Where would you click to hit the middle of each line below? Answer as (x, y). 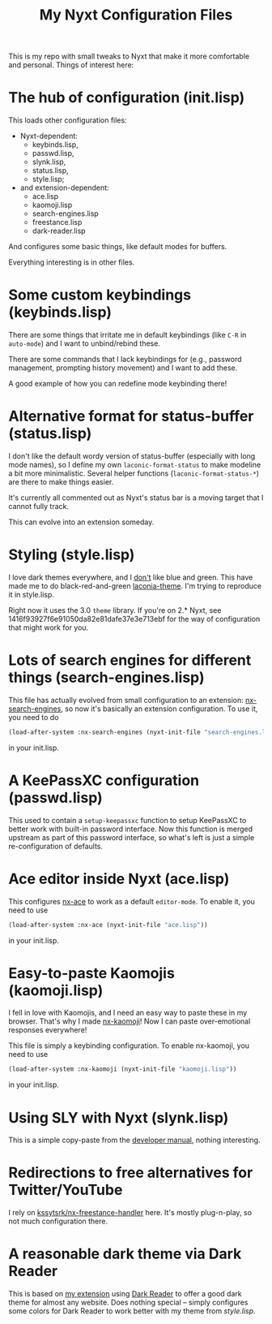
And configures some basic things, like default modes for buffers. (118, 247)
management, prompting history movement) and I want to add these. (123, 368)
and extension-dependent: (64, 188)
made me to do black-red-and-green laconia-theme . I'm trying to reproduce (135, 585)
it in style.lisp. (32, 594)
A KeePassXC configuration (104, 780)
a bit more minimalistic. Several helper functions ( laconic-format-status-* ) (134, 473)
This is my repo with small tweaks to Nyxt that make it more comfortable (129, 56)
